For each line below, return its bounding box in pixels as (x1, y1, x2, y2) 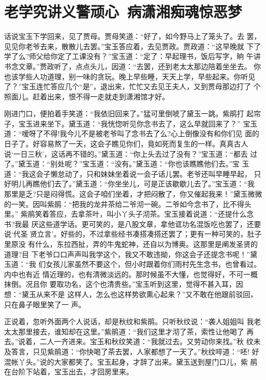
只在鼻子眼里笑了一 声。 (4, 299, 86, 309)
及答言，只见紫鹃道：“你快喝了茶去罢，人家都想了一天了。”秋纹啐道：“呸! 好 (4, 346, 259, 356)
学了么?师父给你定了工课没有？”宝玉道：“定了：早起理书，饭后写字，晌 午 (4, 51, 254, 61)
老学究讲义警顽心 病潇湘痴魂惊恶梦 (4, 1, 242, 22)
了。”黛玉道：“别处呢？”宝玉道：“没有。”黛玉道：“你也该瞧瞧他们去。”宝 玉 (4, 158, 249, 169)
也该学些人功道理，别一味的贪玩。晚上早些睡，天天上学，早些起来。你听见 (4, 71, 255, 81)
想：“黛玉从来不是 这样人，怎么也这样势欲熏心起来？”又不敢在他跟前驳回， (4, 288, 257, 299)
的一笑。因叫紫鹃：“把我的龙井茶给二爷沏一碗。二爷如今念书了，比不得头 (4, 198, 252, 209)
